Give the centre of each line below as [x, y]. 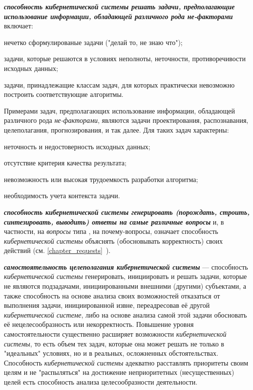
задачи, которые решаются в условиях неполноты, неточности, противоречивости [125, 58]
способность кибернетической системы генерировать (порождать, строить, [127, 212]
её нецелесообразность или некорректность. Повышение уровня [99, 324]
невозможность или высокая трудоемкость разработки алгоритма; [101, 179]
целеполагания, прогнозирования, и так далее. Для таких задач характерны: [116, 129]
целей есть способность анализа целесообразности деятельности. [101, 382]
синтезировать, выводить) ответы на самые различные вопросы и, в [114, 221]
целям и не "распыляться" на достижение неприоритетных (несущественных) [119, 372]
